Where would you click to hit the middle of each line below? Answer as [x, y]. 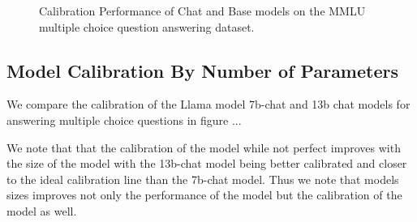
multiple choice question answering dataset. [147, 26]
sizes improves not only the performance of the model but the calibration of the [204, 195]
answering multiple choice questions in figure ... [124, 120]
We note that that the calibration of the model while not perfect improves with [204, 147]
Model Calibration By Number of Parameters [202, 70]
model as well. [42, 210]
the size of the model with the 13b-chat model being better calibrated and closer [207, 163]
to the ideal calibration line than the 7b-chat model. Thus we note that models [203, 179]
